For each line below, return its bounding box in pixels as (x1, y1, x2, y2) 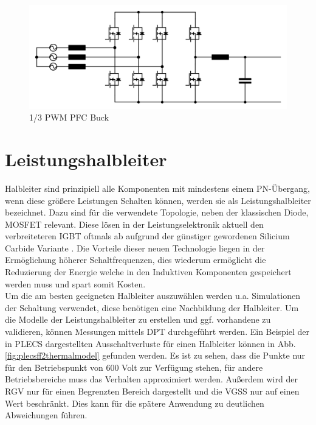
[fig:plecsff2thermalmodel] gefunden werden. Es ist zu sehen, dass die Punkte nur (5, 349, 306, 362)
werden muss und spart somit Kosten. (5, 277, 146, 290)
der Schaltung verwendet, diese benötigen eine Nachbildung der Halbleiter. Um (5, 301, 299, 314)
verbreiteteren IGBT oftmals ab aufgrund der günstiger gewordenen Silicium (5, 230, 290, 242)
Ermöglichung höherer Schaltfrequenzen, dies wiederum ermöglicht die (5, 253, 266, 266)
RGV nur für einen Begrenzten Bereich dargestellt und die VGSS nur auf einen (5, 385, 300, 397)
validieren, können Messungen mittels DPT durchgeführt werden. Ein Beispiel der (5, 325, 310, 338)
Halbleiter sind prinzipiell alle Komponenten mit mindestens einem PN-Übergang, (5, 181, 310, 194)
